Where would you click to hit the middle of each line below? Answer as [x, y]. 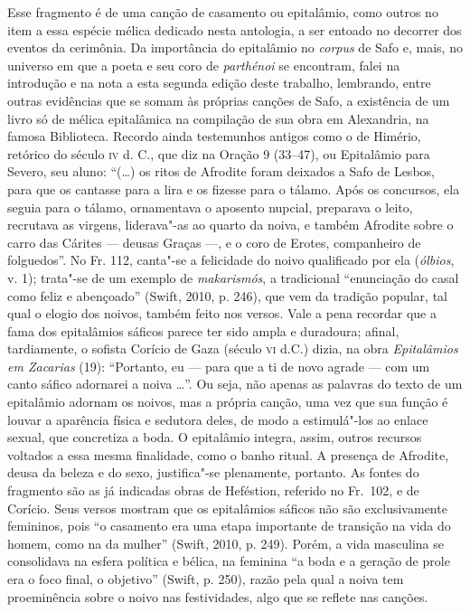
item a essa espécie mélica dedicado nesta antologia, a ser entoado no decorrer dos [235, 29]
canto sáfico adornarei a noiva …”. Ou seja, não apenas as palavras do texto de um [235, 384]
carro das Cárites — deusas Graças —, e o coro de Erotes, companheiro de [214, 242]
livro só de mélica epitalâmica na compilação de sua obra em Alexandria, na [218, 118]
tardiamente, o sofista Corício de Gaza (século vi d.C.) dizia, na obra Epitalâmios [233, 348]
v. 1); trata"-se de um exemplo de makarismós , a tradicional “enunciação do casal [233, 277]
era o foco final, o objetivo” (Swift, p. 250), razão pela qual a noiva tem [206, 579]
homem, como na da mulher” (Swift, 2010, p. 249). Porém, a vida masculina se [226, 543]
